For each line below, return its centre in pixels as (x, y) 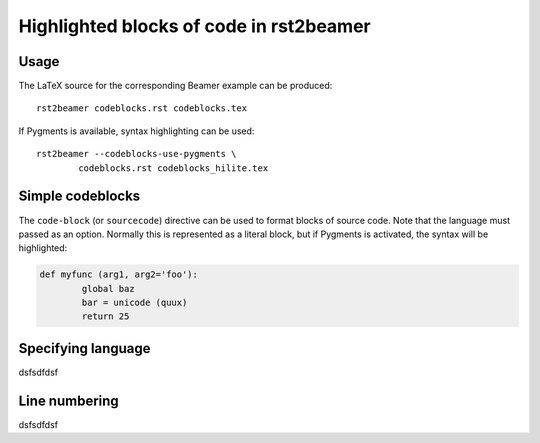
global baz (108, 288)
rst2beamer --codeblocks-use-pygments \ (136, 154)
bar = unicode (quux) (134, 303)
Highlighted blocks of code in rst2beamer (194, 26)
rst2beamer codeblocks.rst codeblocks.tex (142, 108)
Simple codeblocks (79, 196)
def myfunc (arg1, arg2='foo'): (119, 274)
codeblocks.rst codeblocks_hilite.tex (173, 168)
